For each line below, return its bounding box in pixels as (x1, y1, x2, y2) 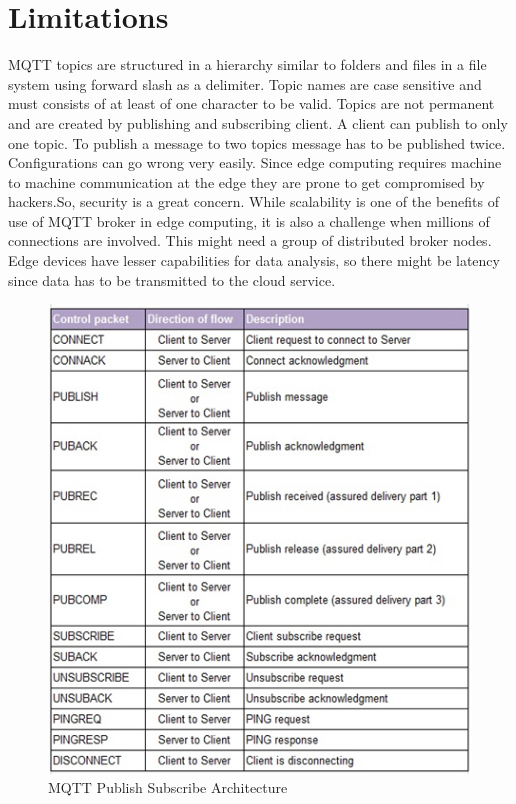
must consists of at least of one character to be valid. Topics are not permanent (8, 93, 495, 114)
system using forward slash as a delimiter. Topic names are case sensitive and (8, 73, 482, 94)
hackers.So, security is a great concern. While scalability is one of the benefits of (8, 191, 499, 212)
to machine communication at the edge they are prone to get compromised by (8, 171, 485, 192)
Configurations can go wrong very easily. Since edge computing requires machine (8, 152, 502, 173)
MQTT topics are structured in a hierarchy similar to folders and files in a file (8, 54, 487, 75)
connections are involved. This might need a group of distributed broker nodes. (8, 230, 492, 251)
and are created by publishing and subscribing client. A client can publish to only (8, 112, 508, 133)
